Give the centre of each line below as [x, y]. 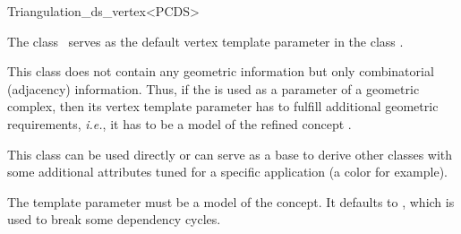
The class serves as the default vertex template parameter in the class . [205, 41]
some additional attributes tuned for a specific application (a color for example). [227, 172]
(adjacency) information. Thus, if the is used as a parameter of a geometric [213, 88]
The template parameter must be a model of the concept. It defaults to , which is [231, 201]
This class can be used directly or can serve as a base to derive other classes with [230, 154]
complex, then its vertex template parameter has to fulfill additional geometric [223, 106]
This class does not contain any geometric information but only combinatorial [221, 71]
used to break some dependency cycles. [114, 219]
